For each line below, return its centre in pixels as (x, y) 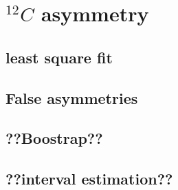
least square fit (59, 57)
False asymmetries (72, 97)
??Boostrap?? (54, 138)
